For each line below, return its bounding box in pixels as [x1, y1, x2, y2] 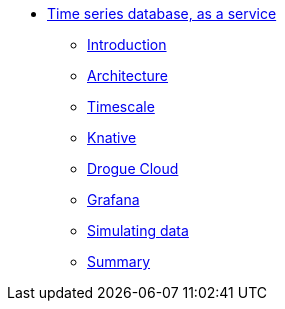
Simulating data [87, 222, 189, 239]
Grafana [87, 191, 140, 208]
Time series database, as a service [47, 5, 277, 22]
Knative [87, 129, 137, 146]
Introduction [87, 36, 167, 53]
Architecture [87, 67, 169, 84]
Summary [87, 253, 151, 270]
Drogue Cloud [87, 160, 179, 177]
